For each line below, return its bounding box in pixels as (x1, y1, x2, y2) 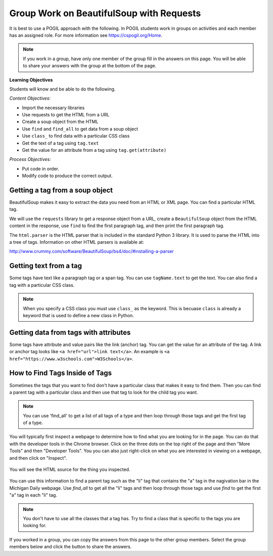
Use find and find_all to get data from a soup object (22, 125, 139, 132)
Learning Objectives (9, 76, 53, 83)
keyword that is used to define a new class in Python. (23, 312, 134, 318)
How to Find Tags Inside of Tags (9, 369, 112, 377)
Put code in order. (22, 165, 59, 172)
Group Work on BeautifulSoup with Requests (9, 8, 201, 19)
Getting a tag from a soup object (9, 186, 113, 194)
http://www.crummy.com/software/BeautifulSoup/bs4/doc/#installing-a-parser (9, 248, 174, 254)
